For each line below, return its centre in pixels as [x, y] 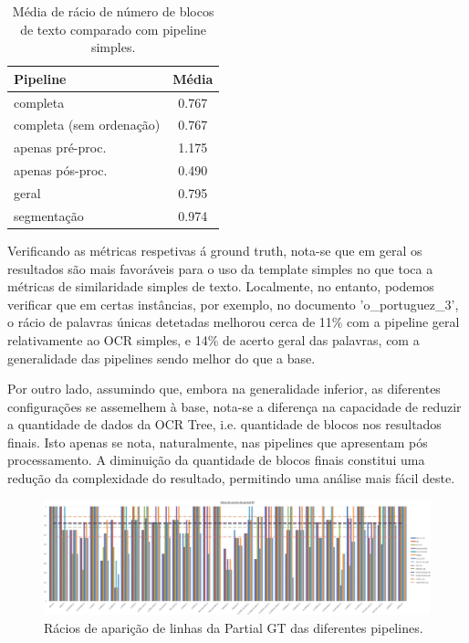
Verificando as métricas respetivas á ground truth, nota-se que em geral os [215, 250]
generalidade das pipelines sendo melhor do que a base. [162, 358]
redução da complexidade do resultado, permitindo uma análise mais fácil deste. [231, 478]
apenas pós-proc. [61, 170]
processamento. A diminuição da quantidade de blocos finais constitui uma [216, 460]
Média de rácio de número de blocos [113, 11]
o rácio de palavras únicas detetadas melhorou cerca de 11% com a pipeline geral [234, 322]
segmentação [49, 215]
